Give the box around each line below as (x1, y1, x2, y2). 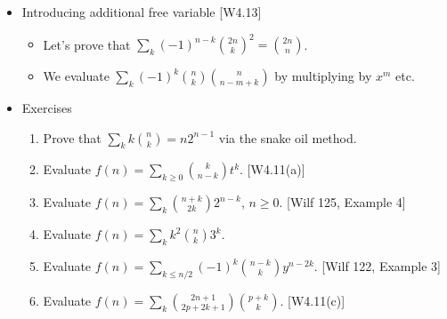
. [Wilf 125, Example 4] (279, 193, 406, 211)
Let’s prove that (43, 35, 131, 53)
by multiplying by (274, 67, 372, 85)
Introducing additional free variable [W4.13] (21, 3, 262, 20)
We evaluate (43, 67, 110, 85)
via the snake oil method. (218, 128, 357, 147)
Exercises (21, 99, 72, 117)
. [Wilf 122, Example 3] (313, 257, 441, 275)
